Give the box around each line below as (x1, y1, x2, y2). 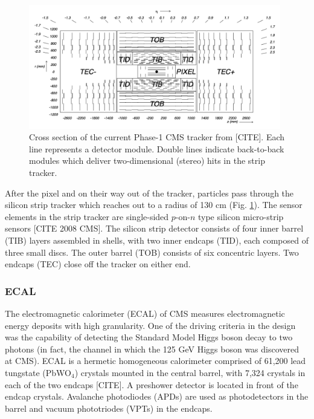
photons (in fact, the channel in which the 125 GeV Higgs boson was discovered (5, 342, 300, 355)
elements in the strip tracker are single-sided (5, 210, 169, 222)
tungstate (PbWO (5, 366, 71, 378)
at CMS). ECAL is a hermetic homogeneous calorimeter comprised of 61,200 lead (5, 354, 306, 367)
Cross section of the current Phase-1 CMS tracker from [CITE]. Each (29, 131, 285, 143)
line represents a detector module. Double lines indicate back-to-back (29, 142, 284, 155)
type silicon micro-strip (197, 210, 284, 222)
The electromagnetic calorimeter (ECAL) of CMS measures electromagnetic (5, 307, 285, 319)
